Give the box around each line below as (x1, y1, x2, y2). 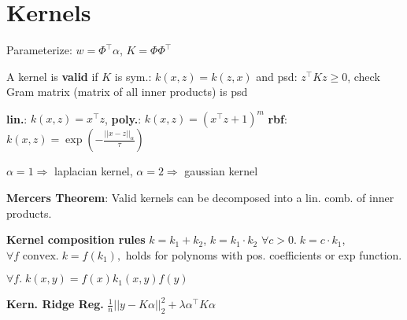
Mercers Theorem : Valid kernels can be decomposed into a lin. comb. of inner (6, 189, 394, 205)
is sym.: (114, 68, 152, 84)
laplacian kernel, (54, 163, 133, 179)
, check (347, 68, 380, 84)
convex (22, 250, 56, 262)
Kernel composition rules (6, 231, 146, 248)
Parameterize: (6, 42, 72, 58)
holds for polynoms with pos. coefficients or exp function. (125, 246, 402, 263)
